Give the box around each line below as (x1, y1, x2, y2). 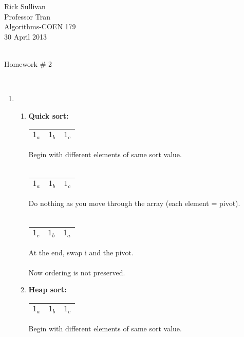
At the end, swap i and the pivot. (28, 247, 134, 257)
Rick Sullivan (4, 1, 46, 11)
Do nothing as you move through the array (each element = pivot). (28, 198, 240, 209)
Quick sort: (28, 110, 69, 121)
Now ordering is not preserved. (28, 267, 125, 277)
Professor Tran (4, 11, 50, 22)
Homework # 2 (4, 58, 52, 69)
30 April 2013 (4, 31, 47, 42)
